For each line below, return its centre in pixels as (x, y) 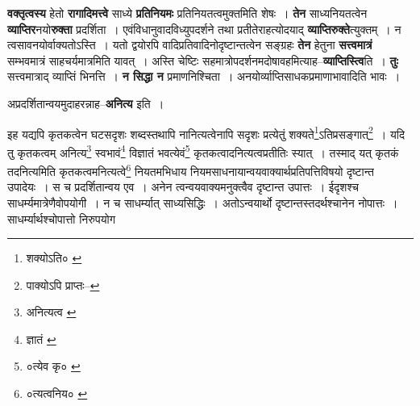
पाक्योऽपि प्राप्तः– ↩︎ (63, 285)
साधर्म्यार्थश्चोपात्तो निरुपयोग (61, 218)
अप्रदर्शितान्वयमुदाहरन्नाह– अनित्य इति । (86, 103)
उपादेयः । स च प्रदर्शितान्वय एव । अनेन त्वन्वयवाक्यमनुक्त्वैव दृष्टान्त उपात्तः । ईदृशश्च (183, 187)
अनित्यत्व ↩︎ (51, 312)
